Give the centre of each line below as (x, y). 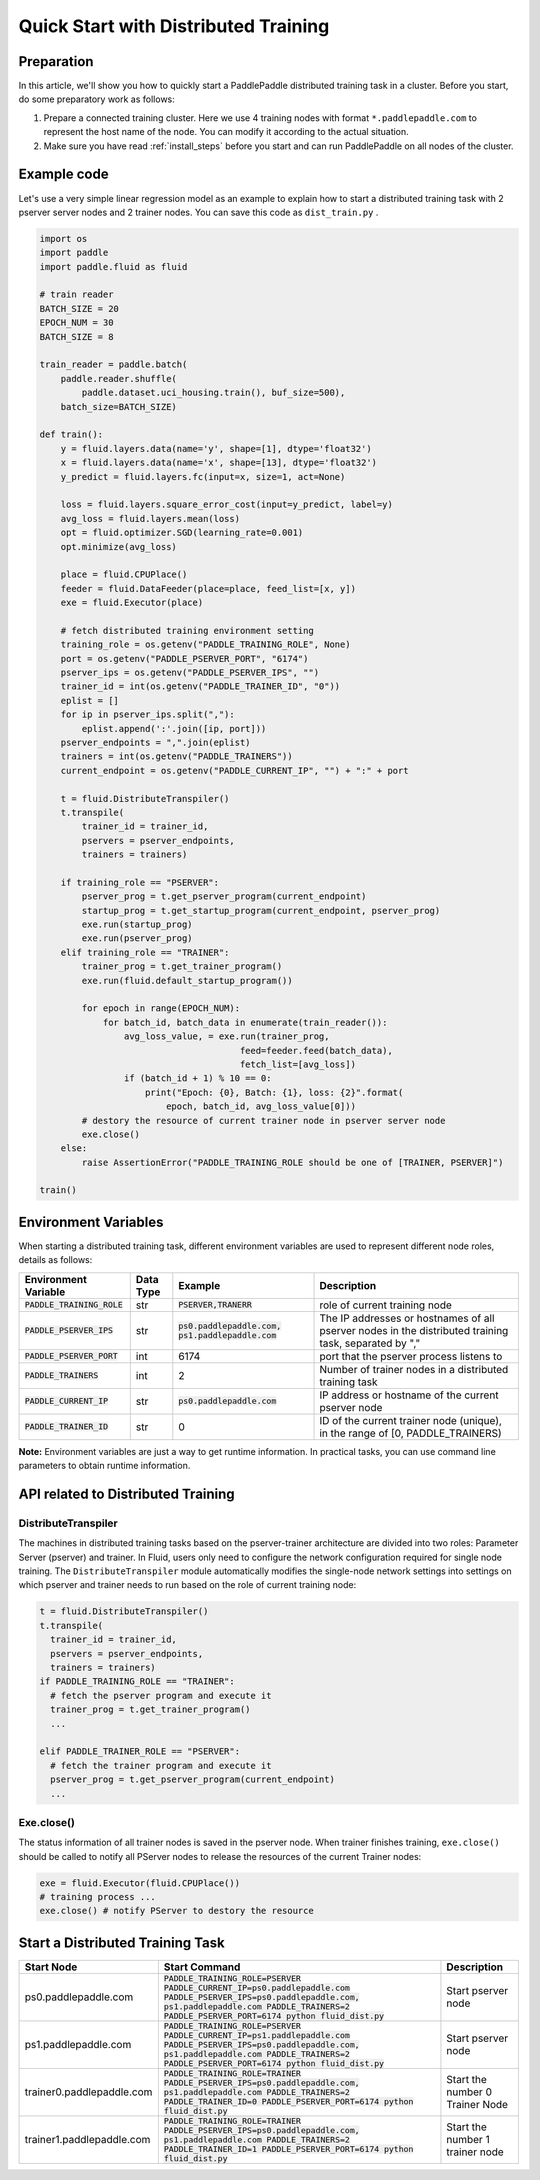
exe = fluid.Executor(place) (132, 603)
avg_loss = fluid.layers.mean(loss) (150, 518)
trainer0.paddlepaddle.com (88, 2092)
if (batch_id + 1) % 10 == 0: (197, 1078)
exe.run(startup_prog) (137, 924)
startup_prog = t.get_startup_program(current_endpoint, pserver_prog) (261, 910)
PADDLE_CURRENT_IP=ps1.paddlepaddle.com (256, 2035)
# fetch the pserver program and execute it (161, 1695)
